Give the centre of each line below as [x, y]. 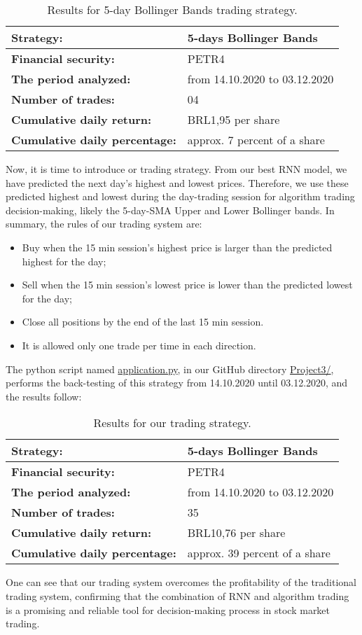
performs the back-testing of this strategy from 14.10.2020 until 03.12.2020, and [177, 383]
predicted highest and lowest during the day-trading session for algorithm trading [180, 196]
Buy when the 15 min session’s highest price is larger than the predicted [177, 247]
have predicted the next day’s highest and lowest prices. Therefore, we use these [177, 182]
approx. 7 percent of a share [256, 140]
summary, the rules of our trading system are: [104, 224]
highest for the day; [64, 261]
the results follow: [44, 396]
